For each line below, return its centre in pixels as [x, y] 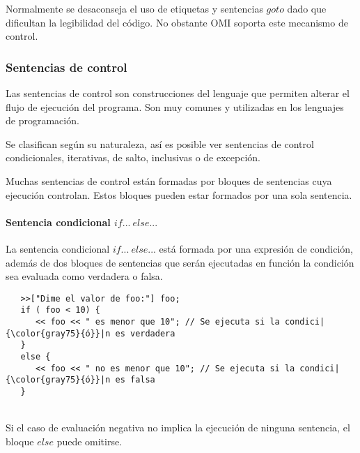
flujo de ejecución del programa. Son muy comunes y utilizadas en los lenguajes [175, 106]
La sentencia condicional [58, 248]
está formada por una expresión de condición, [256, 248]
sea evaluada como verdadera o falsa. [84, 276]
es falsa [135, 380]
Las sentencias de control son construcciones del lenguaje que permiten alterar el [178, 93]
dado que [307, 8]
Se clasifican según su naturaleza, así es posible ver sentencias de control [160, 143]
